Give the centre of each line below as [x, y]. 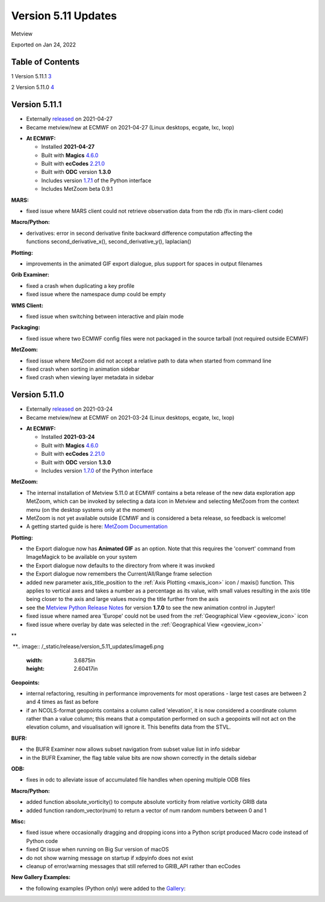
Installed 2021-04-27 [68, 147]
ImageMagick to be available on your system [82, 557]
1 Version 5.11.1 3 [31, 76]
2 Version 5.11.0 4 [32, 87]
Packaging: [26, 328]
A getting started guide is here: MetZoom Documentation [97, 526]
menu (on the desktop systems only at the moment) [90, 509]
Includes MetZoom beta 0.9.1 [77, 189]
